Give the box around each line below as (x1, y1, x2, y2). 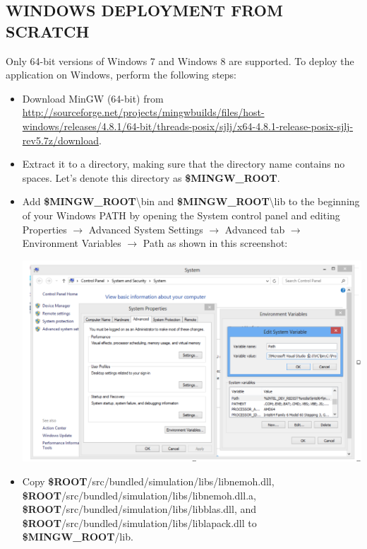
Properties (22, 221, 67, 236)
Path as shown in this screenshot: (143, 236, 288, 250)
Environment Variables (22, 236, 121, 250)
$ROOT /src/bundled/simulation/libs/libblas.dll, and (22, 502, 257, 516)
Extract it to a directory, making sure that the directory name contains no (22, 156, 345, 171)
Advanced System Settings (88, 221, 203, 236)
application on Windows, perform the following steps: (6, 67, 237, 82)
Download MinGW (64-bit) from (22, 91, 164, 105)
